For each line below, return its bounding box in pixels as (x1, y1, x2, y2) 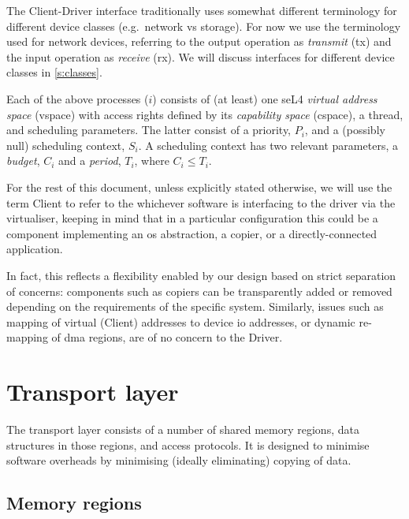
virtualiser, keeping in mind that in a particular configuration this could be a (6, 210, 378, 226)
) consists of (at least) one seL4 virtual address (152, 90, 377, 106)
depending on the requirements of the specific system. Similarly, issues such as (6, 298, 384, 315)
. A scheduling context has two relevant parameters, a (138, 136, 398, 153)
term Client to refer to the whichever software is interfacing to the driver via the (6, 194, 396, 211)
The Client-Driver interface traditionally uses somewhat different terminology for (6, 2, 397, 18)
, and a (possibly (304, 121, 385, 138)
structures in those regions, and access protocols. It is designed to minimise (6, 436, 370, 453)
